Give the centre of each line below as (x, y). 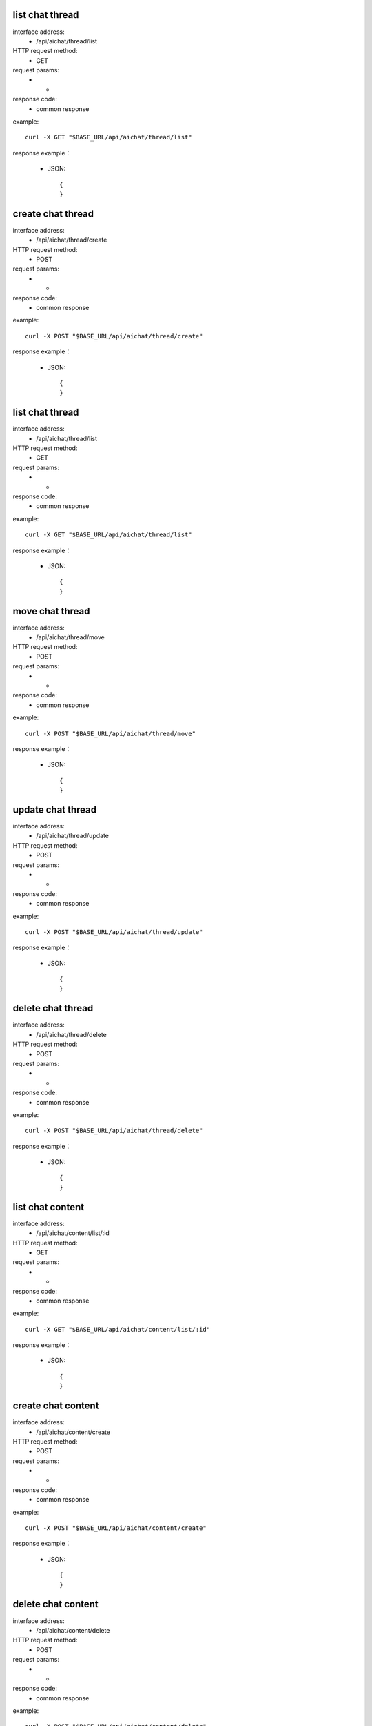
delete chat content (56, 1604)
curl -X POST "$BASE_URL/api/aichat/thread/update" (114, 932)
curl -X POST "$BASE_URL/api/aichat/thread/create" (114, 336)
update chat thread (54, 809)
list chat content (49, 1207)
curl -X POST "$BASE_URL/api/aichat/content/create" (116, 1528)
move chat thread (51, 611)
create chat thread (53, 214)
